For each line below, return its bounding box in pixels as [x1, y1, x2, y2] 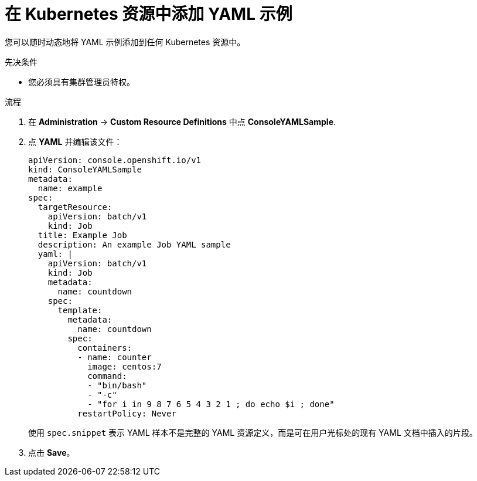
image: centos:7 [87, 361, 162, 371]
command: [87, 371, 127, 381]
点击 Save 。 [28, 447, 75, 458]
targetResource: [38, 202, 113, 212]
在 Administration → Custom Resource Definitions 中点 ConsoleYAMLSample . [28, 116, 336, 127]
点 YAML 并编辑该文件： [28, 136, 122, 147]
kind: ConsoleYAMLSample [28, 164, 142, 174]
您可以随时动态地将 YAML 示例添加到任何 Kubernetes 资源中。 [5, 36, 246, 47]
